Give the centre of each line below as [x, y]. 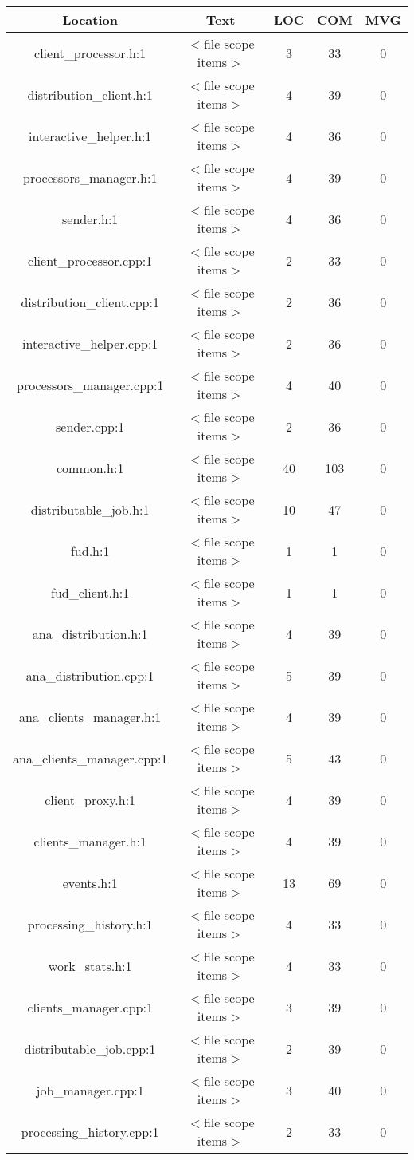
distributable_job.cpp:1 [90, 1048]
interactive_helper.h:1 [90, 136]
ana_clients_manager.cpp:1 [90, 758]
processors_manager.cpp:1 [90, 385]
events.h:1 [90, 882]
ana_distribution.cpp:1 [90, 675]
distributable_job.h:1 [90, 509]
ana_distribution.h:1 [90, 633]
